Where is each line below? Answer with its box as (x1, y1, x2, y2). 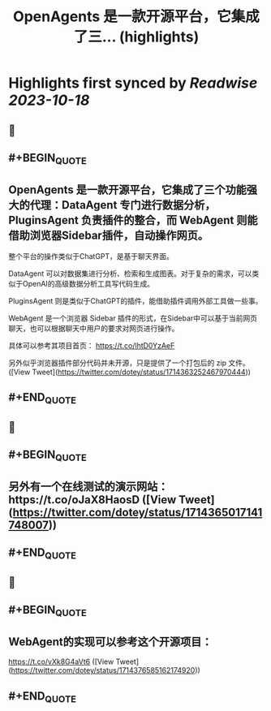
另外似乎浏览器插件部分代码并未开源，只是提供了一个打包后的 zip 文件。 (8, 358, 250, 368)
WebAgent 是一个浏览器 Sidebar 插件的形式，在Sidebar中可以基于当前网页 (8, 313, 258, 323)
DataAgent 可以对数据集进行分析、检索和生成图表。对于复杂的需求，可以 (8, 269, 252, 278)
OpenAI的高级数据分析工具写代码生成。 (22, 278, 155, 288)
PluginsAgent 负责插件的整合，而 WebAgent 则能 (8, 213, 258, 227)
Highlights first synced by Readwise (8, 74, 258, 93)
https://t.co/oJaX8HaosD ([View (8, 493, 177, 506)
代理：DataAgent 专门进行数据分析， (29, 198, 217, 212)
